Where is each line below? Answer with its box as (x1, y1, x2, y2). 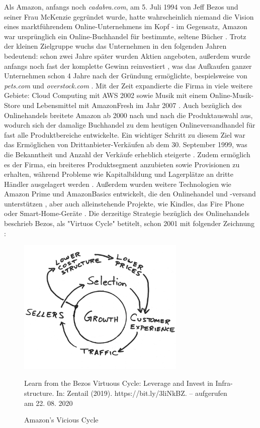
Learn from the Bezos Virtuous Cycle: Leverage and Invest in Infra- (24, 378, 233, 388)
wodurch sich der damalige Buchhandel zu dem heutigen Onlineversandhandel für (4, 120, 255, 130)
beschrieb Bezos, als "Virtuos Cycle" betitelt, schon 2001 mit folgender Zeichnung (4, 218, 255, 229)
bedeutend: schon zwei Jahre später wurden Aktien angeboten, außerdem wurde (4, 50, 250, 61)
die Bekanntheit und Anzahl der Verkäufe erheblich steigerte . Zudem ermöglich (4, 149, 250, 159)
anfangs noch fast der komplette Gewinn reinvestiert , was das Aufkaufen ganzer (4, 60, 252, 71)
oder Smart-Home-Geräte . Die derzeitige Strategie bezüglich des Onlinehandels (4, 208, 249, 219)
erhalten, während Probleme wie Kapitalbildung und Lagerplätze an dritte (4, 169, 234, 179)
